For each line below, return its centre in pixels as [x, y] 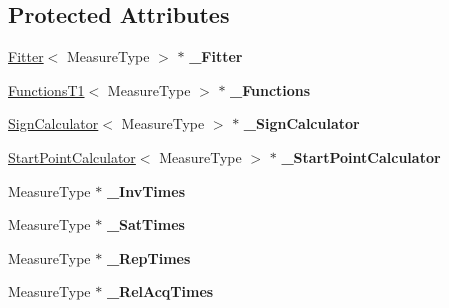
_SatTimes [145, 224]
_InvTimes [145, 190]
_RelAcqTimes [160, 291]
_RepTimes [148, 257]
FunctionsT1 [46, 89]
